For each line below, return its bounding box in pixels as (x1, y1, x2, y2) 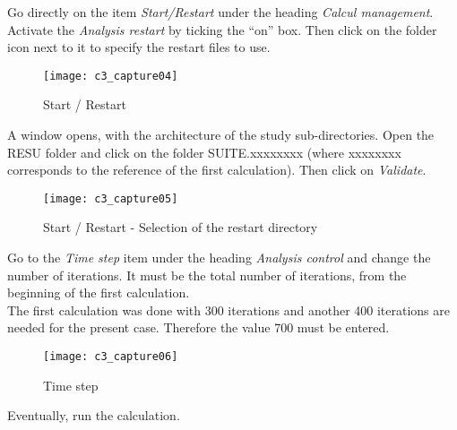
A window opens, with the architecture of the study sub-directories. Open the (7, 125, 435, 144)
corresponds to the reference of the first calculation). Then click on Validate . (7, 160, 427, 179)
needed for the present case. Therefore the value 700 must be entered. (7, 318, 390, 337)
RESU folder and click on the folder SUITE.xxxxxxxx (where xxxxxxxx (7, 142, 401, 161)
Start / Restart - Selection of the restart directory (43, 218, 318, 236)
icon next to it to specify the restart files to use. (7, 38, 271, 56)
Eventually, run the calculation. (7, 406, 180, 425)
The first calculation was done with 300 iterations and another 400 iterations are (7, 300, 451, 319)
